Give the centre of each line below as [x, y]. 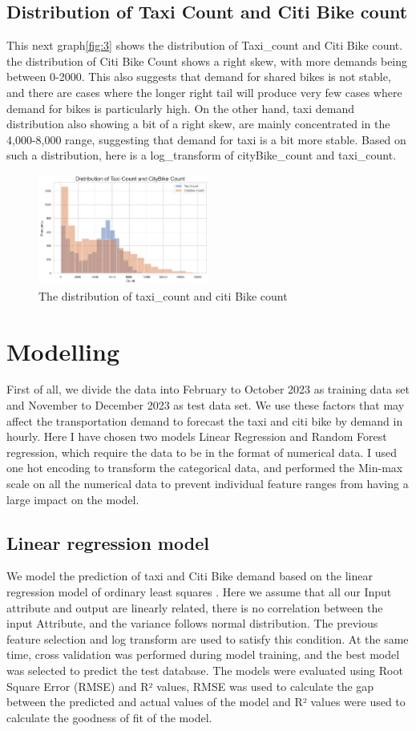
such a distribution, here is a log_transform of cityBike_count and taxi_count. [202, 155]
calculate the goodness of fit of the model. [109, 717]
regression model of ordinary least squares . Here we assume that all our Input [199, 592]
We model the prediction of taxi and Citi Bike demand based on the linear [190, 576]
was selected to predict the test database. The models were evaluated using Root [205, 670]
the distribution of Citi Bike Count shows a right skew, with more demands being [207, 61]
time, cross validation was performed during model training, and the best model [203, 654]
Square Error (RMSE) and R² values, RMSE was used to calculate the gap [190, 686]
